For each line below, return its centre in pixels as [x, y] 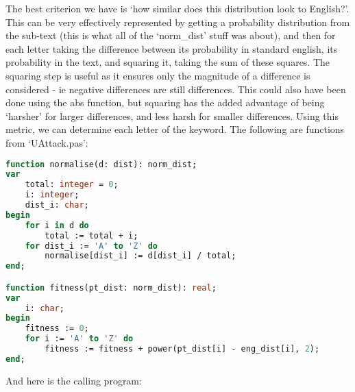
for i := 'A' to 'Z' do [79, 339]
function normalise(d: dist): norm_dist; [101, 164]
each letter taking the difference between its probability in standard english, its [172, 48]
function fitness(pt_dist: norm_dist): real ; [111, 287]
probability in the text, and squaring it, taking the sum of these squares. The [168, 62]
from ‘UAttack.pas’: [47, 142]
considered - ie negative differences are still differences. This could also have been [176, 89]
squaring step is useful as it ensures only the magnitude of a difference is [158, 75]
